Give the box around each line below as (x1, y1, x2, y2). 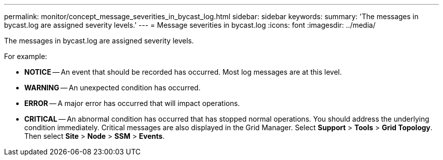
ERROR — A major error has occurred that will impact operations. (24, 99, 240, 108)
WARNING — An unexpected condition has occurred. (24, 83, 201, 92)
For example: (4, 52, 48, 61)
